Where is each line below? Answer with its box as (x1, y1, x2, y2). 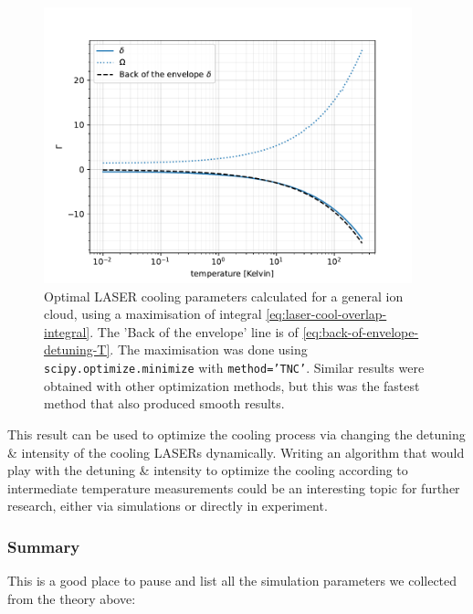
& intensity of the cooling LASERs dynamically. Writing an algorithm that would (7, 442, 465, 461)
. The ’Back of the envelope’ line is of (89, 322, 299, 341)
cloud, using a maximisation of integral (44, 304, 262, 323)
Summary (7, 535, 80, 557)
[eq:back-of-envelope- (302, 322, 419, 341)
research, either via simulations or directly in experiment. (7, 496, 328, 515)
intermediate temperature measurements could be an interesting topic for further (7, 478, 460, 497)
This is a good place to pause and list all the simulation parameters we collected (7, 571, 457, 590)
